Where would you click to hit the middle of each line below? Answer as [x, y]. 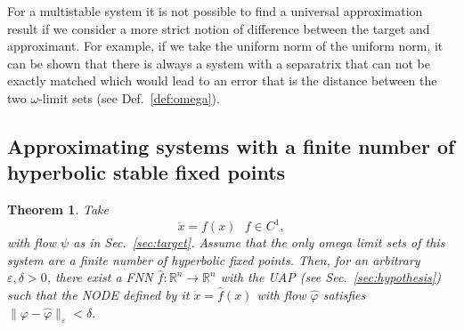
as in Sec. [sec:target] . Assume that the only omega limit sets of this [259, 242]
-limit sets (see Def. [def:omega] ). [129, 97]
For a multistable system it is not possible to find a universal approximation [215, 11]
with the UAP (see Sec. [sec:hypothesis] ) [330, 277]
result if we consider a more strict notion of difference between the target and [219, 28]
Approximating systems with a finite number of [231, 145]
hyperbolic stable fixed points [147, 172]
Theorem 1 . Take [58, 209]
